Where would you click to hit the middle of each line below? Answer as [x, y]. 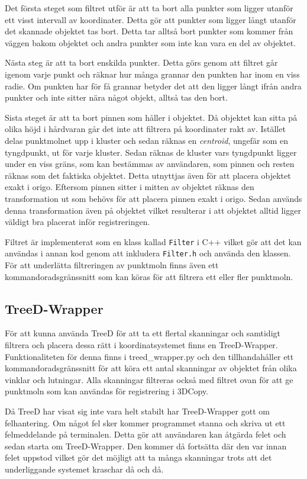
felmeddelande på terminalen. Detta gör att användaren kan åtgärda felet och [146, 434]
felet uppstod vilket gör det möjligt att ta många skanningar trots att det [138, 457]
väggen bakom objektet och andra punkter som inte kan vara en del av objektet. [151, 42]
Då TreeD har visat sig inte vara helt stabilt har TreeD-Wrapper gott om [137, 411]
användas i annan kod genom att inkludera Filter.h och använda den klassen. [148, 253]
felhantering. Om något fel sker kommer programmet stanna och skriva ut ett [145, 422]
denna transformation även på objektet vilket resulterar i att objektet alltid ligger [153, 210]
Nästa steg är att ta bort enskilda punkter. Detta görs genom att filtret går [141, 62]
